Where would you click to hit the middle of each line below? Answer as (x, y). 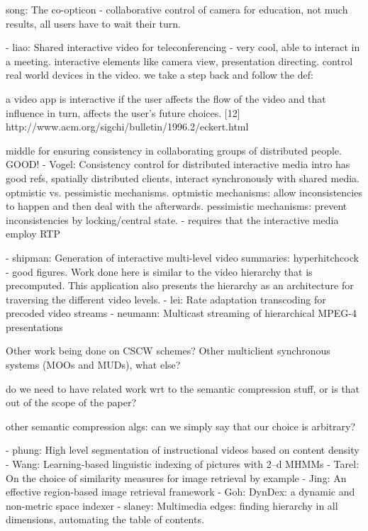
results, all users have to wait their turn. (94, 23)
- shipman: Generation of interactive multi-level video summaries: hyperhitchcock (182, 257)
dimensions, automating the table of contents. (105, 519)
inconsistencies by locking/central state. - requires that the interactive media (172, 219)
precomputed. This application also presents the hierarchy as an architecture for (180, 285)
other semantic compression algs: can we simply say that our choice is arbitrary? (181, 426)
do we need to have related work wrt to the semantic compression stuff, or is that (183, 388)
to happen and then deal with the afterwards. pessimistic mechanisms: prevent (177, 206)
